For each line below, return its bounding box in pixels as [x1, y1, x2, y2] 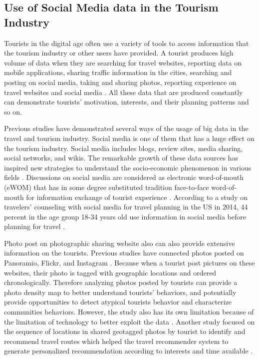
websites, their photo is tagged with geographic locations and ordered [4, 267, 217, 277]
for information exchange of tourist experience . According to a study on [26, 191, 248, 202]
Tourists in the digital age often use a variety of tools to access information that [4, 37, 249, 48]
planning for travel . [4, 221, 65, 231]
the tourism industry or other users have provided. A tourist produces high [4, 47, 234, 58]
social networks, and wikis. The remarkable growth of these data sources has [4, 152, 238, 163]
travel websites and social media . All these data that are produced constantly [4, 86, 243, 97]
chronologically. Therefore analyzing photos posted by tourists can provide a [4, 277, 238, 287]
